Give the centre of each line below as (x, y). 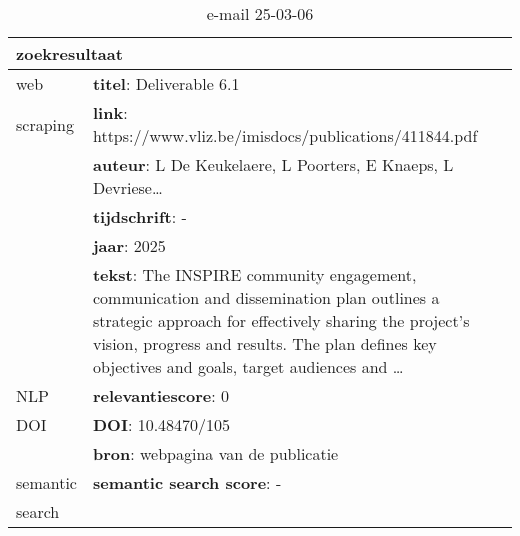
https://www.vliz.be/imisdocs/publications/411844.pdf (285, 135)
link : (110, 112)
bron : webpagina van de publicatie (215, 453)
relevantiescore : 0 (160, 395)
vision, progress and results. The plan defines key (264, 343)
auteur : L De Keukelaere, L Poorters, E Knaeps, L (273, 164)
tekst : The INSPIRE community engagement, (254, 274)
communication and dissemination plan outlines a (266, 297)
